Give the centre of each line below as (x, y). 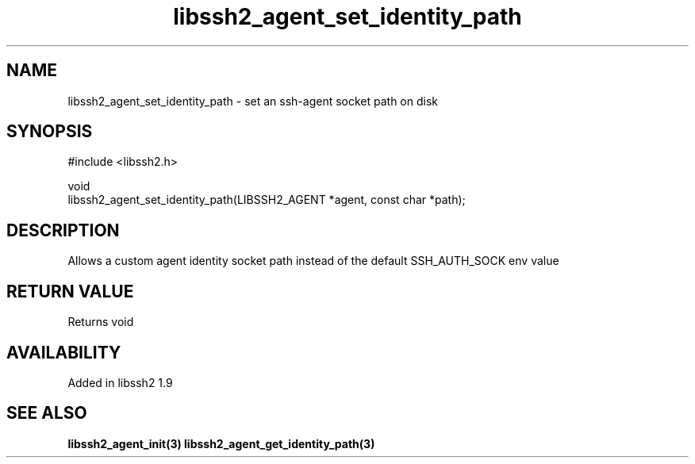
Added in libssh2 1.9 (120, 382)
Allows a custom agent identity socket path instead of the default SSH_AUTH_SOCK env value (313, 261)
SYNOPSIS (50, 132)
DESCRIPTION (63, 230)
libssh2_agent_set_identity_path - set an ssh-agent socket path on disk (253, 101)
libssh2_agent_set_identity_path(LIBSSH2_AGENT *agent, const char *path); (267, 200)
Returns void (101, 322)
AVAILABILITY (64, 352)
